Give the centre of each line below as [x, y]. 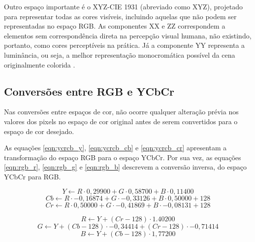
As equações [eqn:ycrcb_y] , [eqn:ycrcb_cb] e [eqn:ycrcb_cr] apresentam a [115, 148]
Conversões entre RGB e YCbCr [89, 91]
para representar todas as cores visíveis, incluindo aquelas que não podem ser [120, 16]
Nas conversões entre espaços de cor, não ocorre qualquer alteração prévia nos [121, 112]
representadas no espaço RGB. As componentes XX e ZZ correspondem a [115, 26]
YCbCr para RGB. [32, 176]
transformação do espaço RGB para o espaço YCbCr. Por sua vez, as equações [123, 157]
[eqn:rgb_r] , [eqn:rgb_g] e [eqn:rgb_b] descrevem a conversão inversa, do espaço [125, 167]
